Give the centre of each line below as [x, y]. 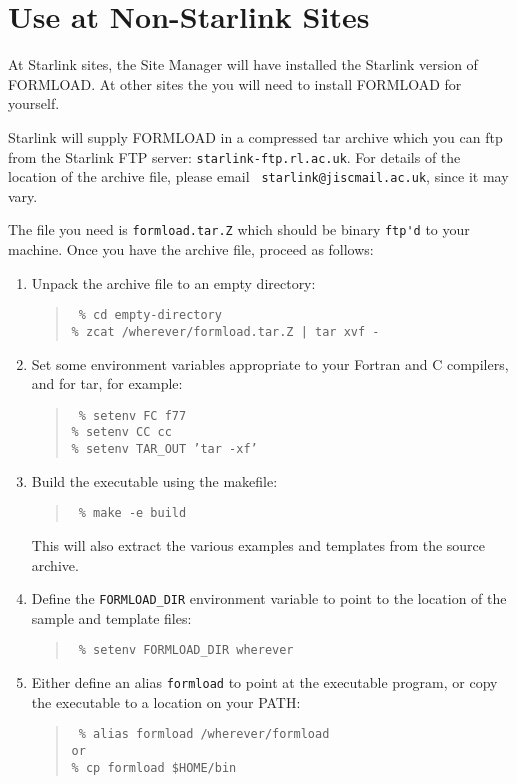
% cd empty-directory [150, 315]
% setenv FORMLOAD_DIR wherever [186, 650]
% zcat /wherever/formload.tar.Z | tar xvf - [225, 331]
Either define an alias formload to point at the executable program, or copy [264, 682]
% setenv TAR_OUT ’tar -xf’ [164, 449]
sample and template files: [111, 617]
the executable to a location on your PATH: [166, 701]
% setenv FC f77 [132, 415]
